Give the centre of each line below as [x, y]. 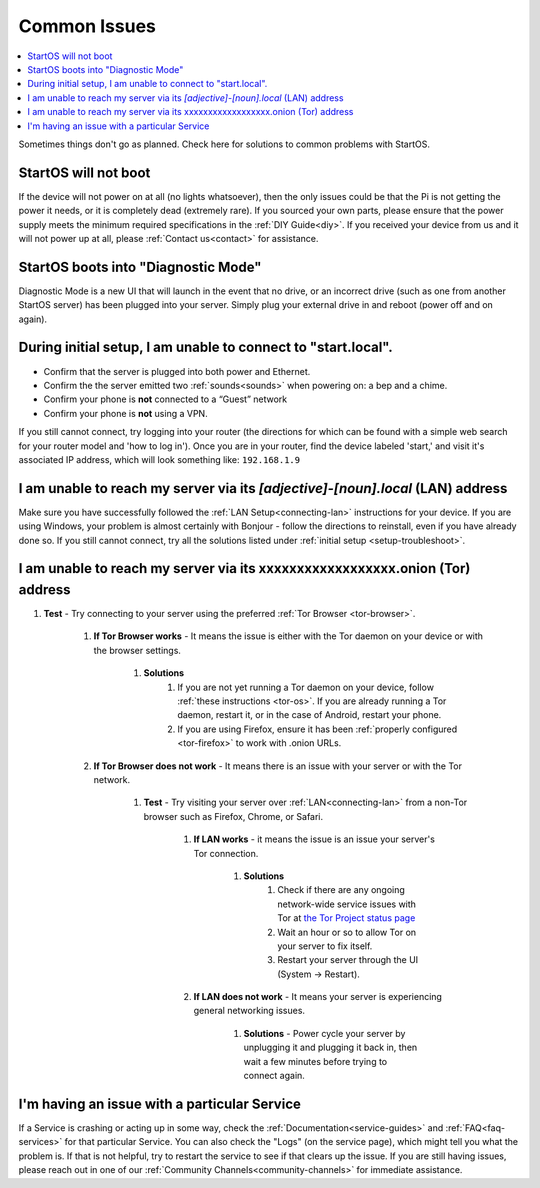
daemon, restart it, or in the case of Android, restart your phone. [309, 715]
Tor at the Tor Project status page [346, 918]
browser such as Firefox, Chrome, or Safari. [233, 816]
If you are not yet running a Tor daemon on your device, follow [306, 687]
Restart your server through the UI [348, 960]
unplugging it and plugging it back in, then [330, 1047]
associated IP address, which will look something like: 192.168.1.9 [159, 459]
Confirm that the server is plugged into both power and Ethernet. [177, 371]
